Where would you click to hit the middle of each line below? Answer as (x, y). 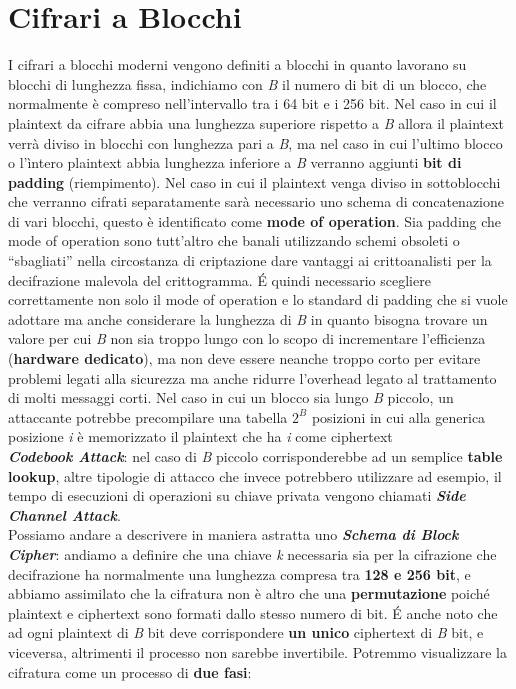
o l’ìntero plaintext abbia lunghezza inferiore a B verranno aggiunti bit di (235, 162)
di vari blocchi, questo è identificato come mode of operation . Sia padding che (255, 220)
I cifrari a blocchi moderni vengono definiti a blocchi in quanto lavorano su (237, 64)
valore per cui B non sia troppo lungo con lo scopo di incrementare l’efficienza (247, 338)
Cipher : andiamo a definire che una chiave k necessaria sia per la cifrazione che (252, 553)
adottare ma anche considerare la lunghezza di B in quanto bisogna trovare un (248, 318)
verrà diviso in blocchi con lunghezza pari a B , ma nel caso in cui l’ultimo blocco (255, 142)
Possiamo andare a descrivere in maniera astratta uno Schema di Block (233, 534)
